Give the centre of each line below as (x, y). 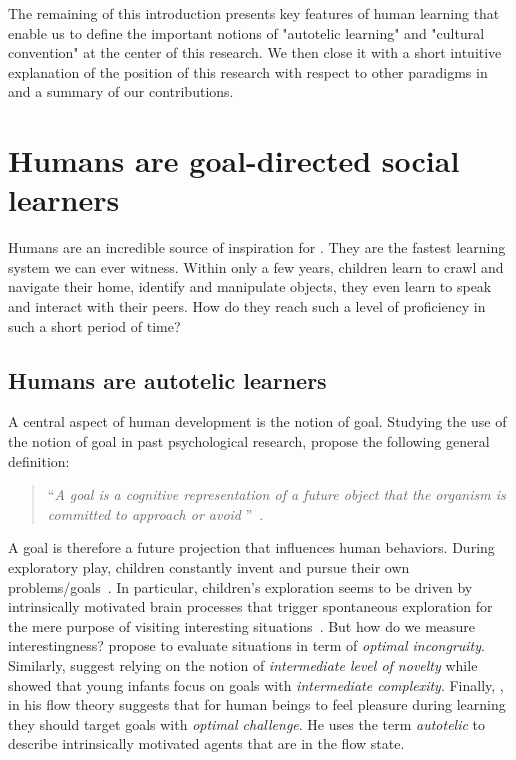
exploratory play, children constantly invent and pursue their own (209, 567)
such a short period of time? (94, 325)
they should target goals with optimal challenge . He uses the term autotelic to (247, 723)
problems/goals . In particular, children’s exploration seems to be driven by (240, 586)
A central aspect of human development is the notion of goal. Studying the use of (257, 421)
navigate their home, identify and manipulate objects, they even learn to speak (250, 286)
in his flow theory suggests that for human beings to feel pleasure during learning (257, 704)
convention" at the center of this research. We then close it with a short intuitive (255, 52)
